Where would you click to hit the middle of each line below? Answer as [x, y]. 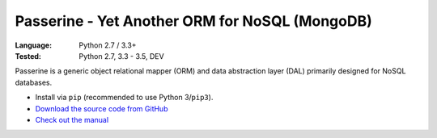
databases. [34, 82]
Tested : [28, 56]
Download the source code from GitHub [102, 108]
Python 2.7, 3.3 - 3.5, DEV [122, 56]
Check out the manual [72, 119]
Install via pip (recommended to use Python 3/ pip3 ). [124, 98]
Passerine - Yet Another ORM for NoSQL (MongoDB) [193, 21]
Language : [34, 45]
